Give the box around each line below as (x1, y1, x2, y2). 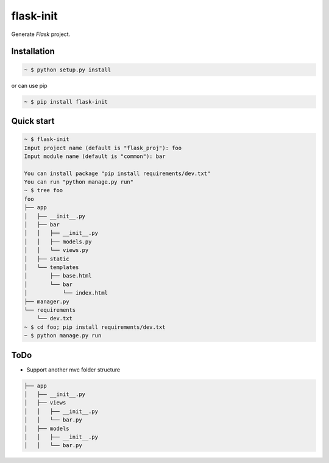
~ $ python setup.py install (24, 66, 111, 73)
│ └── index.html (24, 290, 108, 296)
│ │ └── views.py (24, 247, 89, 254)
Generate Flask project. (11, 31, 71, 38)
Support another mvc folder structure (26, 366, 121, 373)
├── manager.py (24, 298, 69, 305)
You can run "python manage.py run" (24, 179, 134, 185)
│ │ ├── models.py (24, 238, 92, 245)
